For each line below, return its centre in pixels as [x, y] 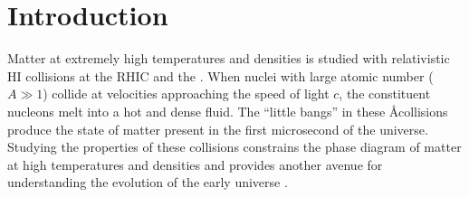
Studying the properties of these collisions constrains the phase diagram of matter [234, 147]
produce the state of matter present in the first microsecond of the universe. [218, 129]
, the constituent [385, 94]
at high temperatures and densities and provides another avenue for [195, 164]
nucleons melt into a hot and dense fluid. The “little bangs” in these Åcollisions [228, 111]
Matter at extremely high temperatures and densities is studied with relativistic [229, 58]
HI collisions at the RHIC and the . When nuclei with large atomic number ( [220, 75]
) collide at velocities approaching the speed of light [186, 94]
